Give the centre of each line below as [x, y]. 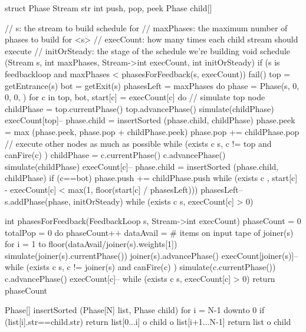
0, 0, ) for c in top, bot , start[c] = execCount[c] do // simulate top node [135, 97]
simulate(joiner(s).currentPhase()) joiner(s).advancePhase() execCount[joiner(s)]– [152, 255]
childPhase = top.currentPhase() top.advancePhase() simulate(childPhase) [139, 108]
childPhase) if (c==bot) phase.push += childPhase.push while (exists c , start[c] [151, 178]
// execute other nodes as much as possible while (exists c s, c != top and [138, 143]
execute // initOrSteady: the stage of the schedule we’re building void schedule [148, 50]
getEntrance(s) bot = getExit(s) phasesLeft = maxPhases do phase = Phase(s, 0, [152, 85]
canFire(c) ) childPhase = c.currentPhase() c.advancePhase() [115, 155]
